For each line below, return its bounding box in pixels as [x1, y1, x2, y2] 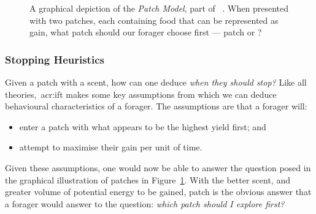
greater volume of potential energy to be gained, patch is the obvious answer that [5, 185, 312, 198]
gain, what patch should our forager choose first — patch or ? [29, 26, 262, 39]
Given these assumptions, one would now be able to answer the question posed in [5, 161, 311, 174]
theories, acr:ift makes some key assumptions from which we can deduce [5, 87, 277, 100]
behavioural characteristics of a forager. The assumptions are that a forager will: [5, 100, 307, 113]
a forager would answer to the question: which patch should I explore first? [5, 197, 285, 210]
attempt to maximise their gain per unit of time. [19, 141, 202, 153]
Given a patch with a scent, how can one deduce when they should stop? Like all [5, 76, 307, 88]
